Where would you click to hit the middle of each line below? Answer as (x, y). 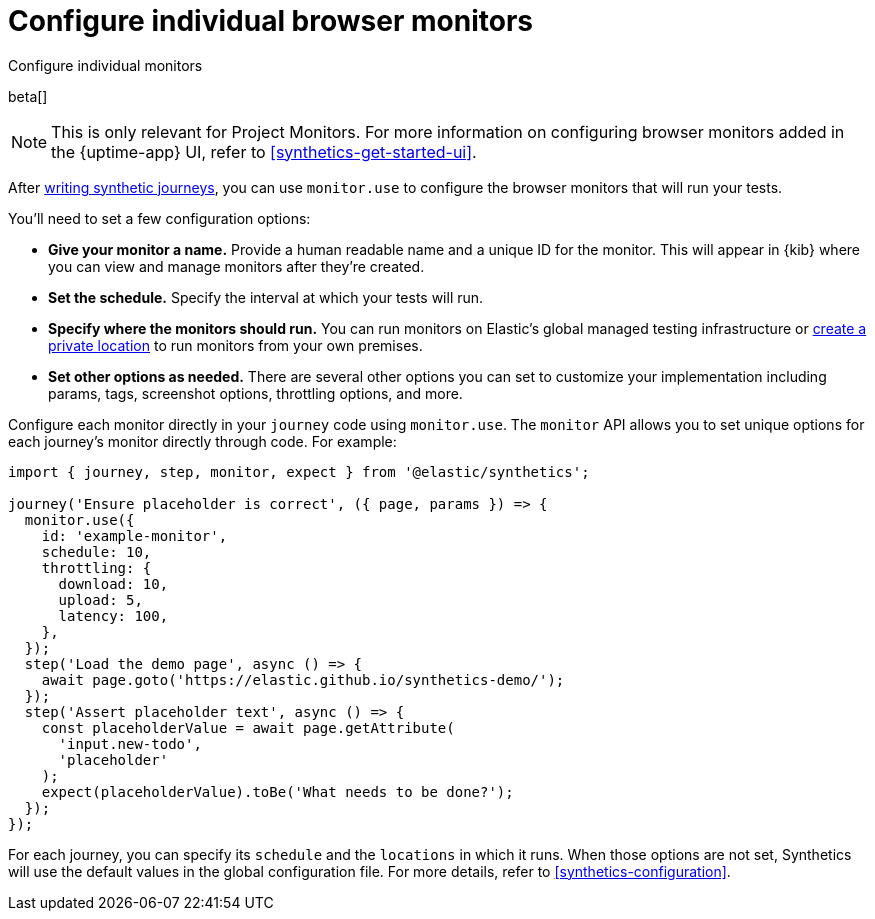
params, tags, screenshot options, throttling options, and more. (255, 393)
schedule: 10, (96, 551)
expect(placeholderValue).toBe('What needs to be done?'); (277, 791)
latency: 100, (113, 615)
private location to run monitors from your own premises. (235, 345)
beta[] (28, 96)
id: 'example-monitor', (134, 535)
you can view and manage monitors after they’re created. (236, 266)
